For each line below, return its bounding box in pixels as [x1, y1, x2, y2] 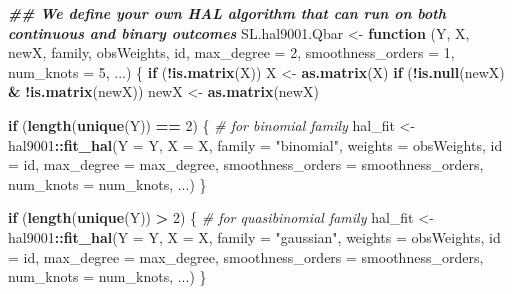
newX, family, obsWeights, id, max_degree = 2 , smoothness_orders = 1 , [8, 42, 455, 63]
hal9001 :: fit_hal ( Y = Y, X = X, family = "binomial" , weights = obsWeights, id [8, 134, 503, 155]
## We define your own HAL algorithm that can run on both [8, 3, 446, 23]
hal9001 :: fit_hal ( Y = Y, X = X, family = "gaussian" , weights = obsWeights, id [8, 226, 501, 247]
